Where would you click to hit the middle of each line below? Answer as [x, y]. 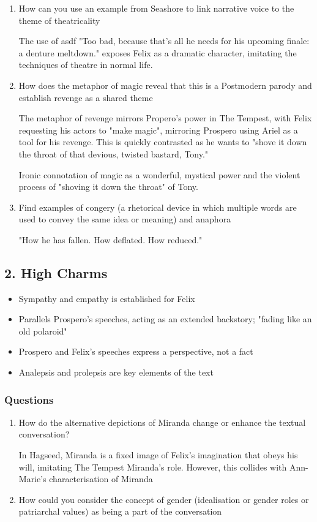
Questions [29, 399]
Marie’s [32, 479]
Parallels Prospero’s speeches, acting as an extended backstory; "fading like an [165, 319]
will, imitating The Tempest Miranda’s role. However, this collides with [153, 467]
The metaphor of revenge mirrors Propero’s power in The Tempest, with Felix [165, 118]
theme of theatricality [59, 20]
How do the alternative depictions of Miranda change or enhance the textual [162, 422]
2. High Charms [56, 272]
